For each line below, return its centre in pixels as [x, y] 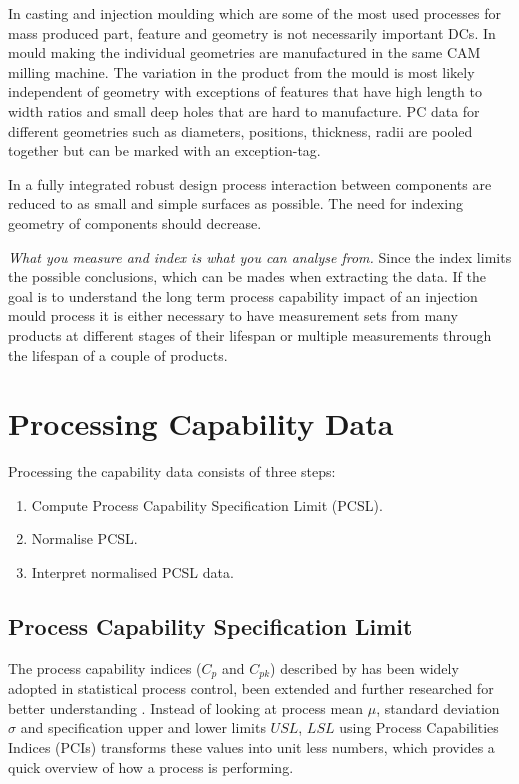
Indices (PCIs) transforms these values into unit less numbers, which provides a [251, 747]
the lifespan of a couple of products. [118, 354]
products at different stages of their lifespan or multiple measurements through [250, 334]
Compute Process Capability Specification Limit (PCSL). [207, 504]
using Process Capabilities [419, 727]
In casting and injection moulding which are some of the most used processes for [254, 13]
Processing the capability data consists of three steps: [172, 471]
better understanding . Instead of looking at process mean [186, 707]
